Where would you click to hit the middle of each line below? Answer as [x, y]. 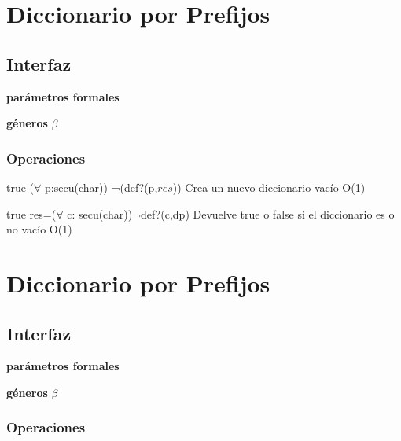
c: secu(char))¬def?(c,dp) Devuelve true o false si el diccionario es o [231, 213]
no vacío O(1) [39, 229]
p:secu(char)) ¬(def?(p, [101, 187]
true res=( [31, 213]
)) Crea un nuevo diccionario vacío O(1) [269, 187]
